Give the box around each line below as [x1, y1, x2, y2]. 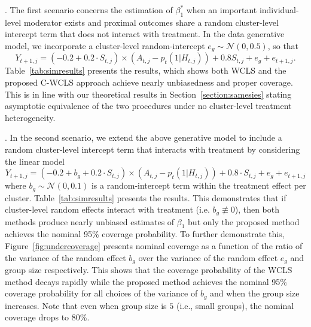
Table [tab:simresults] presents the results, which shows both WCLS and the [5, 64, 286, 77]
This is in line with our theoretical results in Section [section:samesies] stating [5, 87, 292, 100]
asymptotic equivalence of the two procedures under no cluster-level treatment [5, 99, 292, 112]
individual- [259, 4, 299, 16]
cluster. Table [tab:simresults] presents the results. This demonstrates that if [5, 191, 286, 204]
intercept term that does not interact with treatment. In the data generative [5, 28, 285, 40]
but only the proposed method [188, 215, 300, 228]
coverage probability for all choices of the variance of [5, 287, 198, 299]
